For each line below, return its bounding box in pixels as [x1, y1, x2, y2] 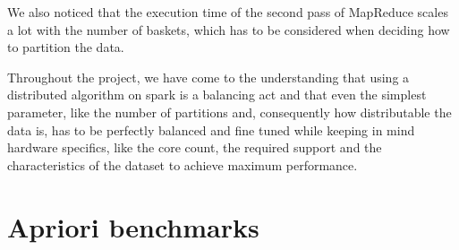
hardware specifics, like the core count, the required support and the [7, 138, 382, 157]
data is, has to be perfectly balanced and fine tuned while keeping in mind [7, 120, 415, 139]
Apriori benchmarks [7, 208, 259, 245]
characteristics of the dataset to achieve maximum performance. [7, 155, 358, 174]
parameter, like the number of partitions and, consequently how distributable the [7, 102, 452, 121]
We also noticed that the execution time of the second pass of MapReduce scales [7, 3, 448, 21]
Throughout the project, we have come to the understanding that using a [7, 67, 410, 86]
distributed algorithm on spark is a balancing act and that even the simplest [7, 85, 427, 104]
